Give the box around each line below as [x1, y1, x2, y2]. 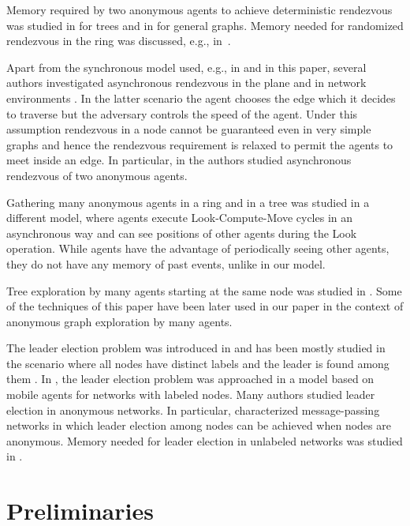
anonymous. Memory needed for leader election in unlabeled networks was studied [6, 432, 403, 449]
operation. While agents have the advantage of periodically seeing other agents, [6, 240, 389, 257]
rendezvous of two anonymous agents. [6, 167, 188, 183]
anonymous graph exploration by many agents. [6, 313, 233, 329]
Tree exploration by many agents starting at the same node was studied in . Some [6, 282, 402, 299]
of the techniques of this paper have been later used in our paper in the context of [6, 298, 404, 314]
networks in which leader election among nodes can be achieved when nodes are [6, 417, 391, 434]
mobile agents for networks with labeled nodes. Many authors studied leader [6, 386, 375, 403]
